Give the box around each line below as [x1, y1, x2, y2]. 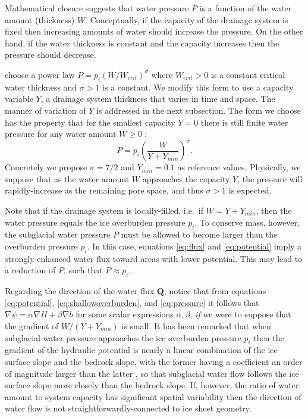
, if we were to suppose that [190, 308, 291, 320]
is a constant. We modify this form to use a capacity [102, 80, 294, 93]
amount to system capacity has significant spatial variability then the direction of [5, 390, 301, 403]
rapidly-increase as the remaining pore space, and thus [5, 184, 203, 196]
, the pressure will [237, 172, 303, 185]
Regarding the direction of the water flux [5, 285, 155, 297]
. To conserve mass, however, [194, 216, 300, 228]
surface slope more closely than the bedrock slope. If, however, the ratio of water [5, 379, 299, 391]
